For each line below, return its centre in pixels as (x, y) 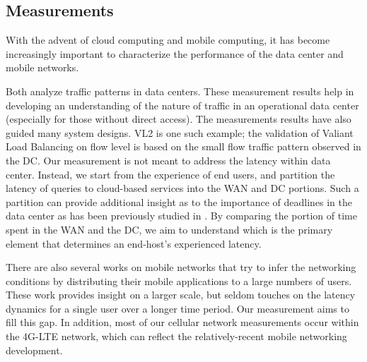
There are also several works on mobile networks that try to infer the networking (181, 267)
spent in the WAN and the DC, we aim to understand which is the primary (169, 229)
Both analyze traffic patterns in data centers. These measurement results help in (180, 91)
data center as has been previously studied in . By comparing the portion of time (181, 216)
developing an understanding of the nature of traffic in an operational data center (182, 105)
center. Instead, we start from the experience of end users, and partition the (170, 174)
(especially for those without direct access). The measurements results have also (179, 119)
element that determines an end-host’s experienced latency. (134, 243)
